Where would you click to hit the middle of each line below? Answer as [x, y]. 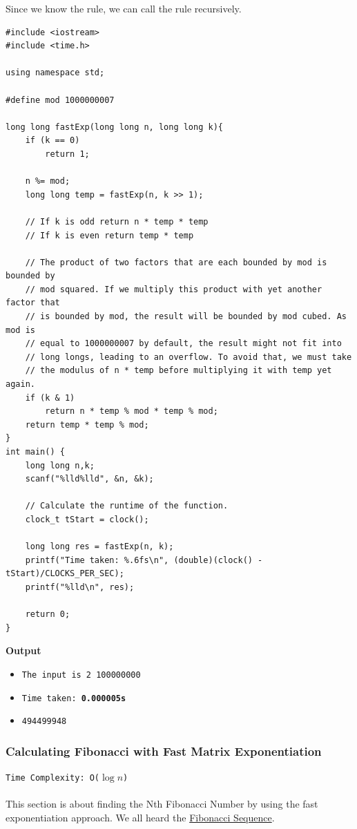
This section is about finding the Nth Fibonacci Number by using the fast [162, 804]
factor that [33, 303]
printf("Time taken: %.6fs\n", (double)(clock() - [144, 560]
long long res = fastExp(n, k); [99, 547]
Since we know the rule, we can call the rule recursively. [124, 8]
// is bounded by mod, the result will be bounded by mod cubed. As [186, 317]
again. [20, 384]
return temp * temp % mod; [87, 425]
